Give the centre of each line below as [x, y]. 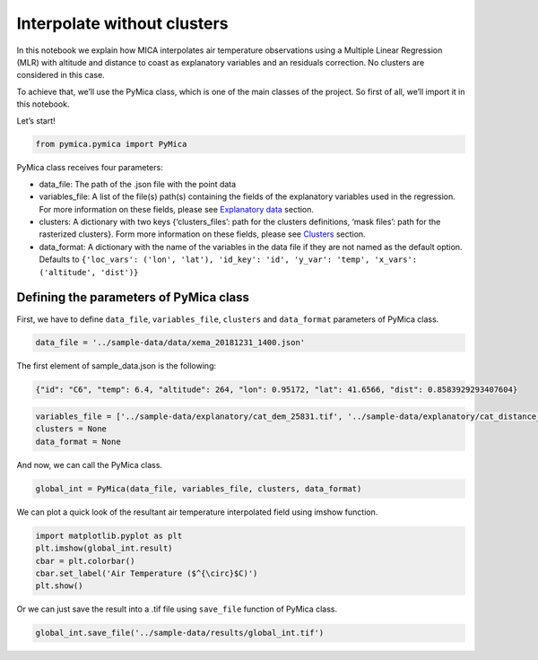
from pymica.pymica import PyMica [111, 144]
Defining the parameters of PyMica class [133, 297]
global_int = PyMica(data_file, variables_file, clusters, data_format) [199, 488]
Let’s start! [36, 120]
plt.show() [59, 586]
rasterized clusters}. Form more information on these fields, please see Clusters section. [203, 234]
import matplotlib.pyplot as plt [109, 535]
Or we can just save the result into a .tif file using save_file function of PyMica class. [177, 609]
